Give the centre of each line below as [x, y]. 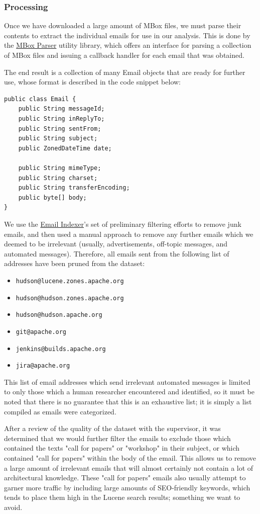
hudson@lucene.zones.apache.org [70, 281]
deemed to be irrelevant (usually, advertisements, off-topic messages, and [116, 244]
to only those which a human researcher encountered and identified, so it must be [129, 392]
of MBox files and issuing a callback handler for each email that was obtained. [124, 55]
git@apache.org [41, 332]
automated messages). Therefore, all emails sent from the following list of [117, 253]
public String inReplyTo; [61, 118]
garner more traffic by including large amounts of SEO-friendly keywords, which [127, 487]
